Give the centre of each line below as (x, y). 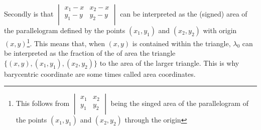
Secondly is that (29, 14)
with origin (220, 30)
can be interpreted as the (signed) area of (184, 14)
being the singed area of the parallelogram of (179, 103)
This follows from (43, 103)
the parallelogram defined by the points (65, 30)
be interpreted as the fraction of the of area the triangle (90, 53)
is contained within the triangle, (181, 43)
